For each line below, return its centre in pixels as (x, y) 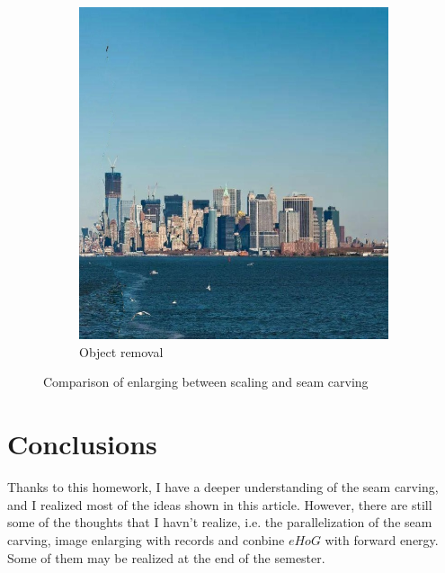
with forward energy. (382, 539)
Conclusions (82, 444)
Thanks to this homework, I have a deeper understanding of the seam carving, (223, 487)
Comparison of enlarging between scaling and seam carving (206, 382)
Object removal (121, 351)
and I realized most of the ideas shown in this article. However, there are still (220, 504)
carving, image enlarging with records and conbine (146, 539)
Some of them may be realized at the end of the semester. (166, 557)
